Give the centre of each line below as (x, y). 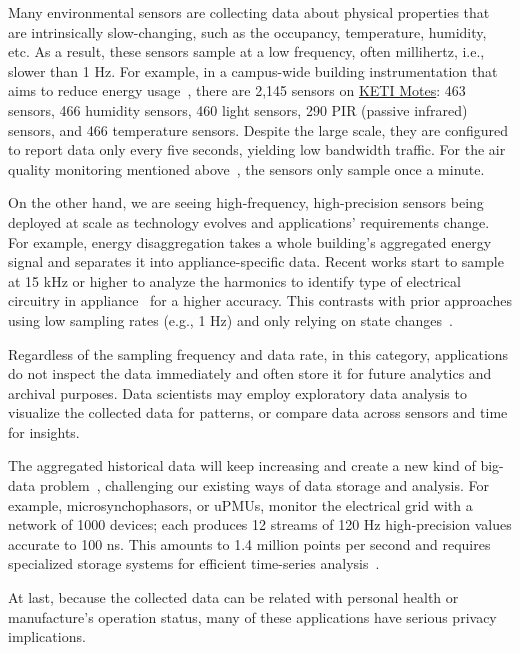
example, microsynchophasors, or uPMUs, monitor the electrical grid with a (240, 504)
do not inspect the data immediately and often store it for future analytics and (250, 373)
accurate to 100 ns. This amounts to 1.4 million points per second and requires (249, 543)
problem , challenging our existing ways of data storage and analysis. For (264, 485)
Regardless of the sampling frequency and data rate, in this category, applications (258, 353)
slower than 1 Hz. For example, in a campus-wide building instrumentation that (253, 70)
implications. (47, 636)
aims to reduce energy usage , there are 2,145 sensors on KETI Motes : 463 (237, 90)
